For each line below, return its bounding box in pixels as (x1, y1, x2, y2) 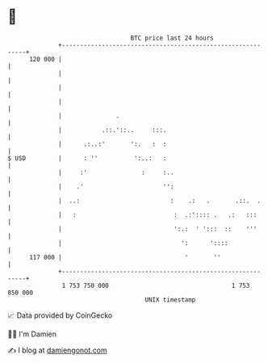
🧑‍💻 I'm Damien (7, 329, 57, 339)
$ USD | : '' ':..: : (7, 154, 167, 163)
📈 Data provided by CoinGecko (7, 310, 113, 320)
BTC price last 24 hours (130, 34, 215, 42)
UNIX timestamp (144, 295, 196, 304)
